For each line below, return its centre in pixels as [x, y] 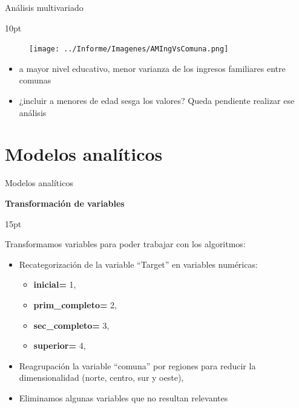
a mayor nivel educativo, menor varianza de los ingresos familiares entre [152, 68]
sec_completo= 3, [71, 325]
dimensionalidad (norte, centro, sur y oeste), [101, 377]
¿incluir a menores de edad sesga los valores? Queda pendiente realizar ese [157, 101]
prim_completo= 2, [75, 304]
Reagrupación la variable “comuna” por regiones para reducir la [137, 365]
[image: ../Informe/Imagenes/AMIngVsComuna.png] [129, 49]
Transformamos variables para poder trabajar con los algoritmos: [125, 244]
